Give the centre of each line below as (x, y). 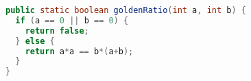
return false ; (57, 31)
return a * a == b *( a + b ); (79, 51)
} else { (35, 41)
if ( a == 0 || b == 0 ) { (72, 20)
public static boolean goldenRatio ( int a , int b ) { (126, 10)
